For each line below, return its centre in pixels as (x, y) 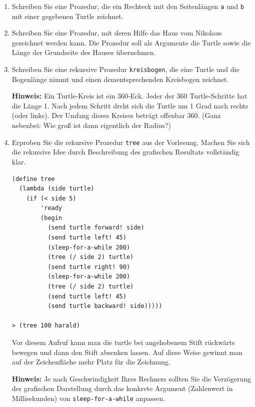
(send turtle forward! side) (96, 228)
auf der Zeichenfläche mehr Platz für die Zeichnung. (91, 362)
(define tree (33, 179)
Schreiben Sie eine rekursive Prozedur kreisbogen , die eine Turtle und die (125, 69)
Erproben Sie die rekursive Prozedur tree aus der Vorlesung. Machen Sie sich (131, 142)
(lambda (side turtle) (57, 189)
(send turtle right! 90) (89, 267)
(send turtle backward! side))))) (105, 306)
